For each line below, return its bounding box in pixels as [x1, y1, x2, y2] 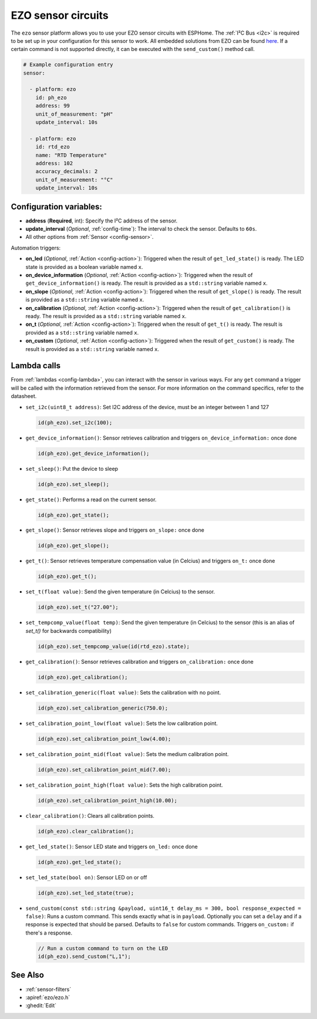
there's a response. [25, 929, 73, 936]
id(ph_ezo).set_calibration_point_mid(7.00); [38, 766, 171, 773]
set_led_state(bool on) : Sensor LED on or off [25, 873, 147, 880]
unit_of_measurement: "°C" [35, 176, 114, 183]
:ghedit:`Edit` [25, 1002, 57, 1009]
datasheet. [11, 393, 37, 400]
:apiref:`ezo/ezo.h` [25, 994, 70, 1001]
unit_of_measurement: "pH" [35, 110, 114, 117]
